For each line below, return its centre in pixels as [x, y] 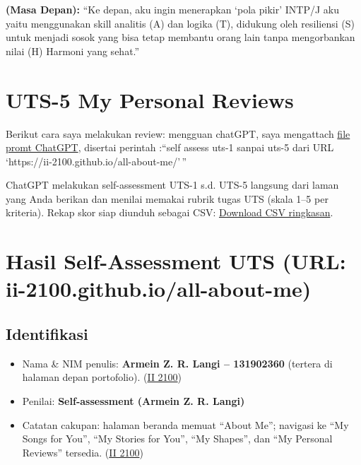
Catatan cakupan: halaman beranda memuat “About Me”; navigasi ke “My [185, 424]
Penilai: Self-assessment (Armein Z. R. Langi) [134, 401]
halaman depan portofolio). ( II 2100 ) [102, 377]
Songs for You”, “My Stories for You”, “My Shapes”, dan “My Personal [177, 438]
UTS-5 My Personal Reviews [150, 99]
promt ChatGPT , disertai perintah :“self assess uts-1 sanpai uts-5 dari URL [170, 147]
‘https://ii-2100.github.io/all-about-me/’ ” [96, 161]
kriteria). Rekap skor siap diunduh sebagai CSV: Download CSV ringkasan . [170, 212]
